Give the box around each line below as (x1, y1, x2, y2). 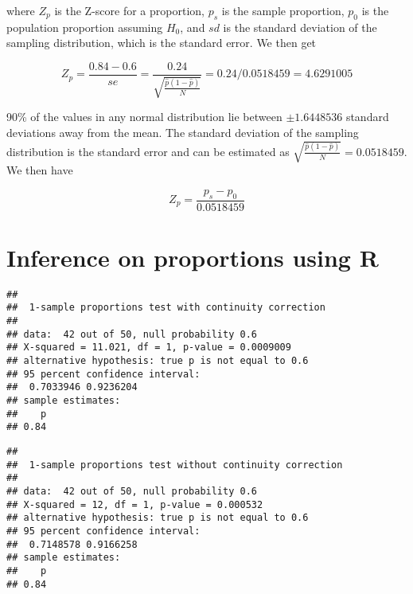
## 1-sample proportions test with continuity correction (6, 302, 325, 314)
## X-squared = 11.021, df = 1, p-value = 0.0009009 (6, 342, 291, 354)
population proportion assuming (6, 18, 163, 35)
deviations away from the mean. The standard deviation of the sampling (6, 124, 359, 141)
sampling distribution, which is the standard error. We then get (6, 34, 317, 51)
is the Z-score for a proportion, (54, 2, 205, 18)
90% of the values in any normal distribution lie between (6, 108, 282, 125)
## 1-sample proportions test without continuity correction (6, 459, 343, 471)
